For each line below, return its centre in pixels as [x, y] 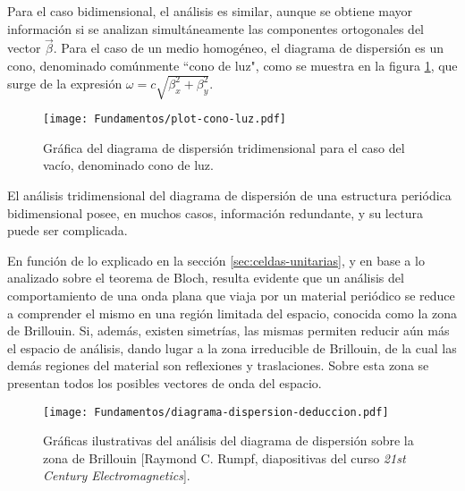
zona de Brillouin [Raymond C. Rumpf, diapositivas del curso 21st [224, 457]
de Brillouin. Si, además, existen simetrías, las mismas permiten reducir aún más [228, 330]
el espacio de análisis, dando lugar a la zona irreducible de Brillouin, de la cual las [232, 347]
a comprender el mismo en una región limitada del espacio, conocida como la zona [232, 313]
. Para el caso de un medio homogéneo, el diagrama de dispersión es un [248, 48]
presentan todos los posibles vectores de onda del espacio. [165, 382]
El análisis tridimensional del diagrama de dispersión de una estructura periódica [229, 195]
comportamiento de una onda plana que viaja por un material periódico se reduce [231, 295]
